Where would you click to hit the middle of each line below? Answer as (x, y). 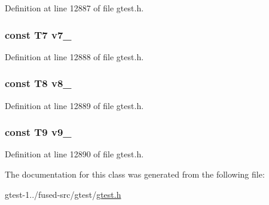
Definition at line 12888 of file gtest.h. (74, 56)
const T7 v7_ (38, 34)
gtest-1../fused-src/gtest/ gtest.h (63, 194)
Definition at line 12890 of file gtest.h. (74, 154)
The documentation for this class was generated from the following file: (135, 174)
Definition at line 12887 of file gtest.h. (74, 8)
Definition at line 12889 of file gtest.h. (74, 105)
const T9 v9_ (38, 132)
